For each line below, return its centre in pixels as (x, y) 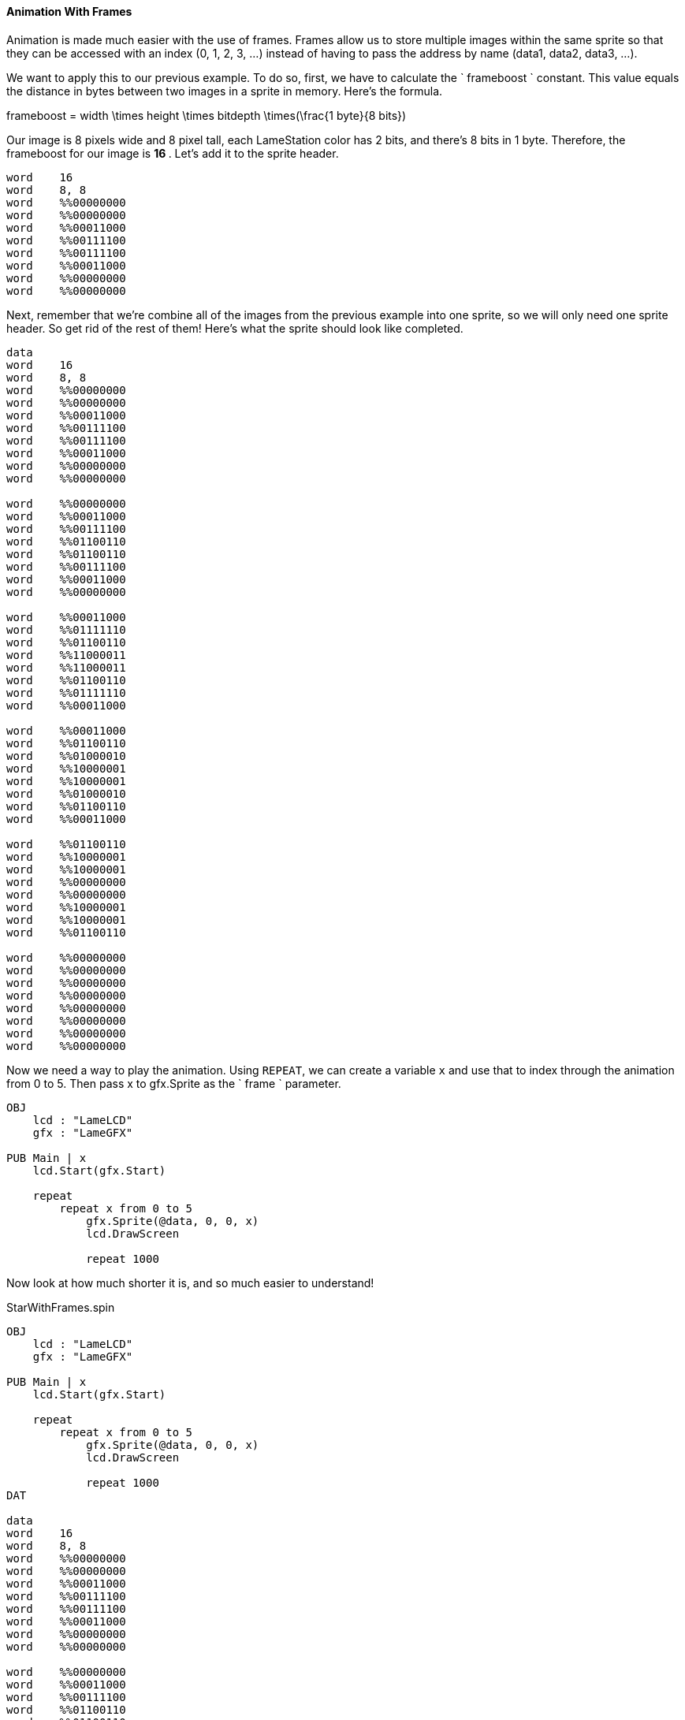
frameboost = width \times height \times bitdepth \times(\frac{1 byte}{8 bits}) (207, 115)
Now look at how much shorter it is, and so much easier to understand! (190, 1283)
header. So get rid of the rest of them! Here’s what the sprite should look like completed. (235, 328)
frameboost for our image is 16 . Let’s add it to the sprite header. (173, 153)
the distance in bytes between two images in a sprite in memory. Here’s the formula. (225, 91)
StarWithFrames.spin (61, 1307)
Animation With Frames (69, 11)
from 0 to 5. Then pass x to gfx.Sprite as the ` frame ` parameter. (174, 1083)
